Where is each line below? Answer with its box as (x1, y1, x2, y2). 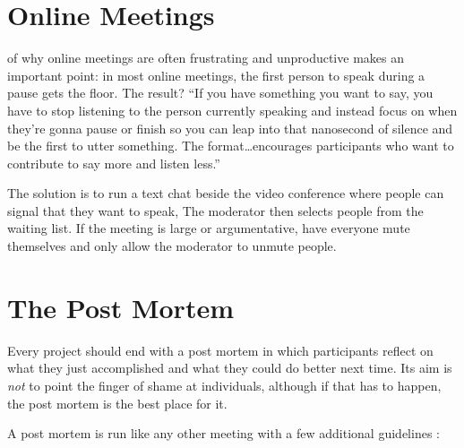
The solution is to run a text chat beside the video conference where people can (7, 184, 444, 202)
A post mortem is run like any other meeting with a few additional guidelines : (7, 424, 440, 443)
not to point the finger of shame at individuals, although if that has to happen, (7, 375, 442, 394)
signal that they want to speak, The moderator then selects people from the (7, 201, 424, 220)
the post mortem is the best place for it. (7, 393, 228, 412)
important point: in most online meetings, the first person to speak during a (7, 65, 425, 84)
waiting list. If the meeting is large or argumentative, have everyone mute (7, 219, 410, 237)
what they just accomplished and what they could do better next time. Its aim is (7, 358, 452, 377)
